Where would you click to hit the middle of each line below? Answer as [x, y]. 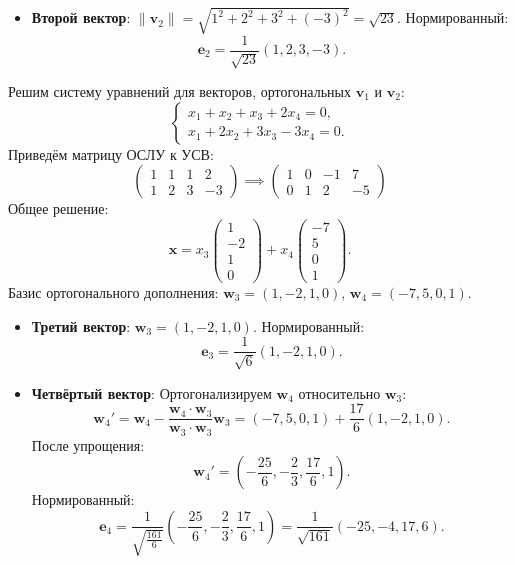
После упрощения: [88, 444]
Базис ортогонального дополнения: [113, 291]
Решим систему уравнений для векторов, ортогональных [179, 91]
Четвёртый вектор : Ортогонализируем [151, 392]
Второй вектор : [81, 17]
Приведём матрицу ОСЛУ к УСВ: [111, 153]
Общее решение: [58, 208]
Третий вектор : [81, 325]
